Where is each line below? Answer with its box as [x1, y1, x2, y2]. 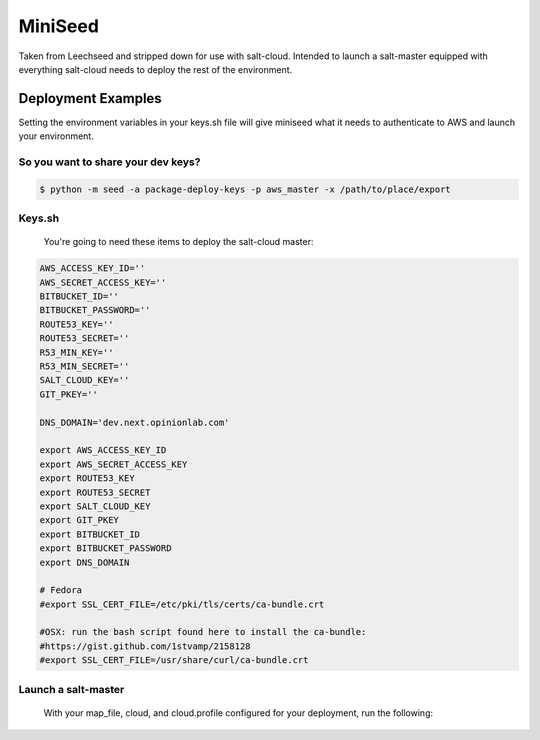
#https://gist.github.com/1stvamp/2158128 [39, 640, 251, 652]
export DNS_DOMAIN [39, 556, 130, 568]
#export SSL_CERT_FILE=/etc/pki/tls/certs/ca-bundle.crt [39, 598, 325, 610]
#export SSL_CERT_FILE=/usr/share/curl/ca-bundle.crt [39, 655, 309, 666]
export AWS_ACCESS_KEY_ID [39, 445, 167, 456]
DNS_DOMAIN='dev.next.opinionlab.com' [39, 416, 230, 428]
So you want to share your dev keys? [18, 155, 201, 169]
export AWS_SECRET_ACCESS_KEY [39, 458, 188, 470]
